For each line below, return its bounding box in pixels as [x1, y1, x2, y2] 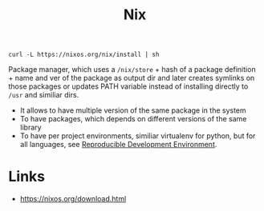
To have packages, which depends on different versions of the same [19, 114, 247, 124]
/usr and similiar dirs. [8, 90, 79, 100]
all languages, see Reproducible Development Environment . [19, 140, 217, 149]
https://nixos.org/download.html [19, 194, 127, 204]
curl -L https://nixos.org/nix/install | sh [8, 50, 160, 59]
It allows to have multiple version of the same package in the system [19, 105, 246, 115]
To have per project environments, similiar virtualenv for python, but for [19, 131, 256, 141]
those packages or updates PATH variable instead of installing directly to [8, 82, 249, 91]
